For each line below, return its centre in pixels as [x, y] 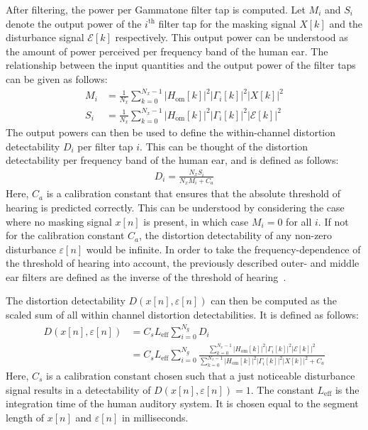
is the [347, 389]
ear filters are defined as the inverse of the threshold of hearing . [146, 276]
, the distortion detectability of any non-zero [236, 235]
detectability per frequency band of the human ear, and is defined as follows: [172, 160]
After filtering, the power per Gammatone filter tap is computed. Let [156, 9]
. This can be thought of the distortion [224, 146]
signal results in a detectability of [78, 389]
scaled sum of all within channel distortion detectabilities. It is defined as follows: [182, 315]
